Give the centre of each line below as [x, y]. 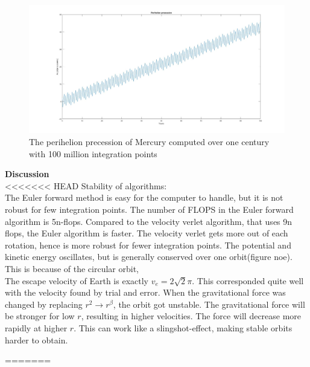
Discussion [27, 174]
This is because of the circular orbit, [72, 268]
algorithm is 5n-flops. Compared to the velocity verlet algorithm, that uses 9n [149, 221]
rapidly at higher [36, 327]
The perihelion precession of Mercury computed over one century [149, 141]
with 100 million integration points [93, 153]
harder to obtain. [36, 339]
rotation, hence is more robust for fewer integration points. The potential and [148, 245]
